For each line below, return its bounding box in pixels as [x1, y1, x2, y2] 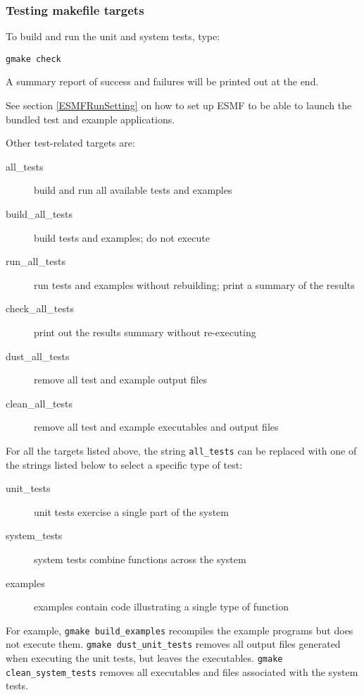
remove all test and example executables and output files [34, 419, 279, 434]
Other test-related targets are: [6, 135, 135, 150]
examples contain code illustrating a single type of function [34, 599, 289, 614]
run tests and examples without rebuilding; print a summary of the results [34, 277, 355, 292]
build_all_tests [6, 207, 73, 221]
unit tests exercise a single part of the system [34, 504, 229, 519]
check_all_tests [6, 301, 74, 316]
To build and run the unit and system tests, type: [6, 29, 220, 44]
